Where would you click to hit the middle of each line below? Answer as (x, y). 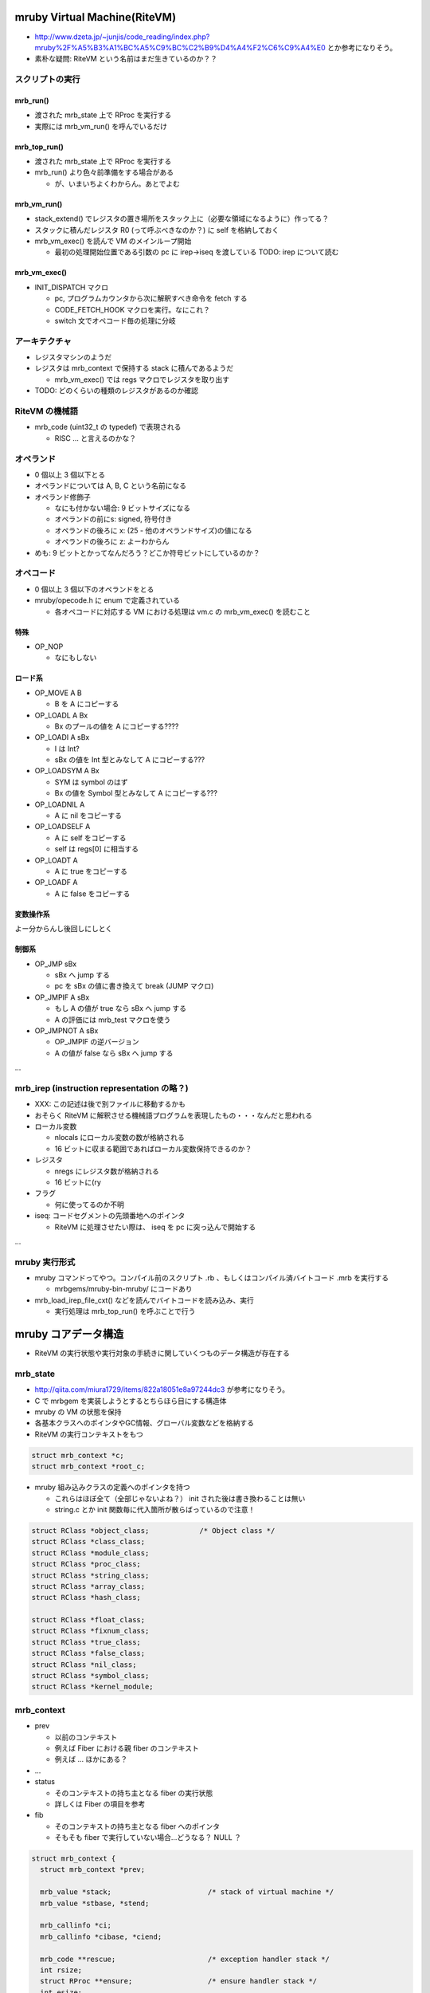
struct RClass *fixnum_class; (90, 1631)
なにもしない (76, 658)
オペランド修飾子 (63, 497)
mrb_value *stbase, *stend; (95, 1903)
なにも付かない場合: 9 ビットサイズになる (123, 508)
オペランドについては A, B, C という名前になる (111, 485)
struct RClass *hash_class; (86, 1598)
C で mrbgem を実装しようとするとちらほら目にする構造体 (131, 1401)
